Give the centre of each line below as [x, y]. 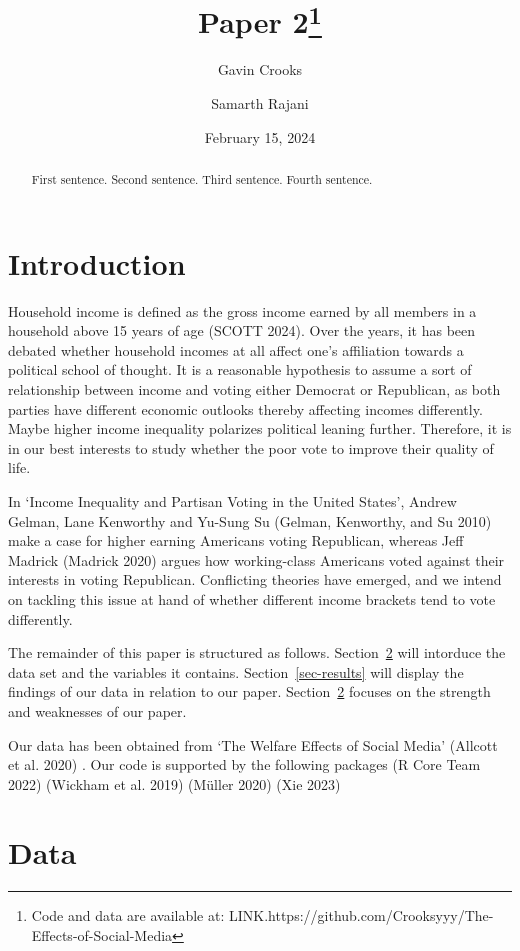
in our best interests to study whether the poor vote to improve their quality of [251, 447]
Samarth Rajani [260, 103]
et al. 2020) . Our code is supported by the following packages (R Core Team [244, 764]
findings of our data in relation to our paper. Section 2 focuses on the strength [249, 691]
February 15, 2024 [260, 136]
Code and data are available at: [128, 915]
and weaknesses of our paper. [97, 710]
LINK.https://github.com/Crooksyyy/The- [361, 915]
